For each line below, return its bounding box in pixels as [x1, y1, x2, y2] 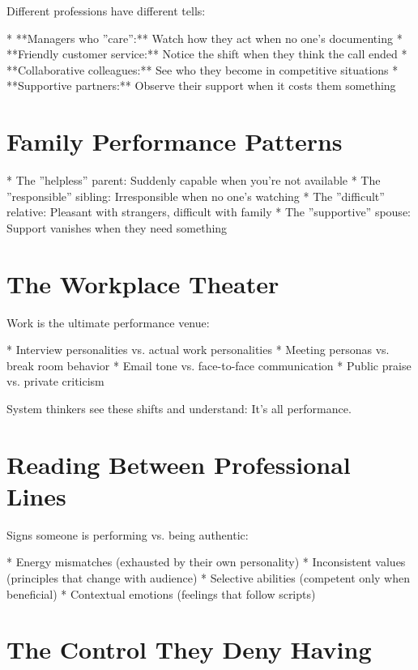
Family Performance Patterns [6, 125, 343, 158]
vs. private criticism [6, 373, 104, 390]
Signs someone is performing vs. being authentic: [6, 526, 249, 543]
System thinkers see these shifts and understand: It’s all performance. [6, 399, 352, 416]
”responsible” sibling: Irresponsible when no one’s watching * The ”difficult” [6, 187, 385, 204]
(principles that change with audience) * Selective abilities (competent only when [6, 570, 410, 587]
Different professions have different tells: [6, 2, 206, 19]
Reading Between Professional [6, 447, 351, 480]
